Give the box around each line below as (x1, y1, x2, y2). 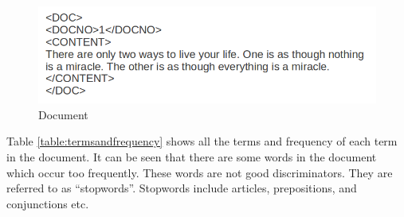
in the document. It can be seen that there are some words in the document (6, 149, 377, 165)
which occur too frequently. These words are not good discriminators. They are (6, 164, 393, 180)
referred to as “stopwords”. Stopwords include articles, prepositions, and (6, 180, 357, 196)
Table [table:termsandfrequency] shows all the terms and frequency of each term (6, 133, 398, 149)
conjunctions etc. (6, 195, 89, 211)
